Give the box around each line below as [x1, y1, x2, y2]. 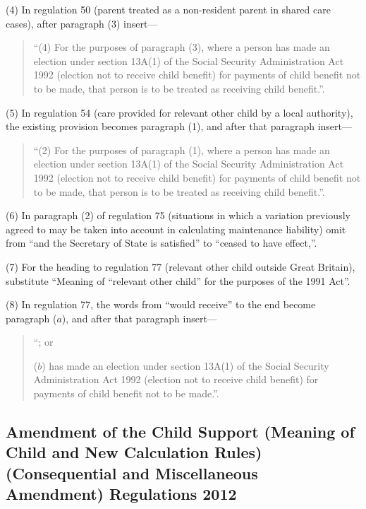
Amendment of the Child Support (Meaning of [6, 421, 355, 443]
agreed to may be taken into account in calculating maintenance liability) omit [6, 221, 346, 236]
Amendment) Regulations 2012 [6, 483, 237, 505]
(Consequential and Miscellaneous [6, 462, 258, 484]
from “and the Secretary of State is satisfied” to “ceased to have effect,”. [6, 235, 317, 250]
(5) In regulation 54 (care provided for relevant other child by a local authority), [6, 105, 353, 119]
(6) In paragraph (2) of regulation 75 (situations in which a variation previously [6, 208, 350, 223]
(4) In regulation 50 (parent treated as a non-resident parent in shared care [6, 2, 331, 16]
